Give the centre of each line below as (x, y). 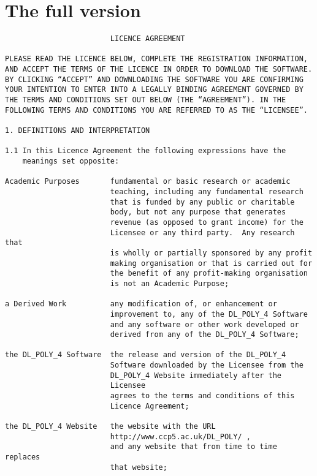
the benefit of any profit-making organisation (209, 274)
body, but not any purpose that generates (198, 212)
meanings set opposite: (71, 161)
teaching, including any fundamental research (207, 191)
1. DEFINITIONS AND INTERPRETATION (78, 131)
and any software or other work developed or (204, 324)
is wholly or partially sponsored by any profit (211, 253)
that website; (139, 467)
